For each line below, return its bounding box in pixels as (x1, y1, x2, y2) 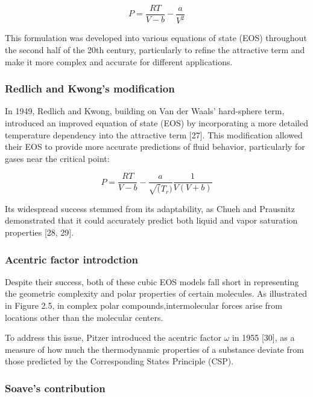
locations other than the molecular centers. (5, 311, 163, 323)
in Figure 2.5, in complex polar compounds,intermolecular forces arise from (5, 299, 282, 312)
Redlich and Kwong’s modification (5, 81, 175, 96)
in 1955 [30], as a (232, 331, 295, 344)
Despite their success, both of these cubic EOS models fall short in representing (5, 275, 299, 288)
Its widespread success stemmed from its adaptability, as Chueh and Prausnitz (5, 202, 295, 215)
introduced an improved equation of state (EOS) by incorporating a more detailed (5, 117, 308, 129)
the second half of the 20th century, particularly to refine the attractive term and (5, 44, 305, 56)
